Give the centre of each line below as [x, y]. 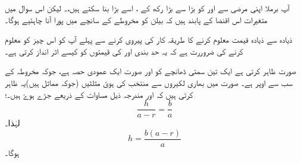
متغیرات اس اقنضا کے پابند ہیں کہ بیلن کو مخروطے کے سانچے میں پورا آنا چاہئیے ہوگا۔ [136, 19]
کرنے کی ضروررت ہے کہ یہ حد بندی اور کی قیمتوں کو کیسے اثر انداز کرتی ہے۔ [124, 51]
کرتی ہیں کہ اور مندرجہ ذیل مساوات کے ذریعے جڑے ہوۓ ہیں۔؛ [99, 94]
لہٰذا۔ [12, 123]
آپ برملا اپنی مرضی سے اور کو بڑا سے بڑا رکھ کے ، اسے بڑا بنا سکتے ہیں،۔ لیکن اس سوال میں [147, 8]
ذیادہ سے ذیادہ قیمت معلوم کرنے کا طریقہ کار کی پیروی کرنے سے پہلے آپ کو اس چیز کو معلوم [149, 39]
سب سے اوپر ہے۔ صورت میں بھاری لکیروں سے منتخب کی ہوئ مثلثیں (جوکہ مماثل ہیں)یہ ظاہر [149, 82]
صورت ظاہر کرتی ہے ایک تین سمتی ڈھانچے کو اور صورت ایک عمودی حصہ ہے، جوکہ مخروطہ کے [150, 71]
